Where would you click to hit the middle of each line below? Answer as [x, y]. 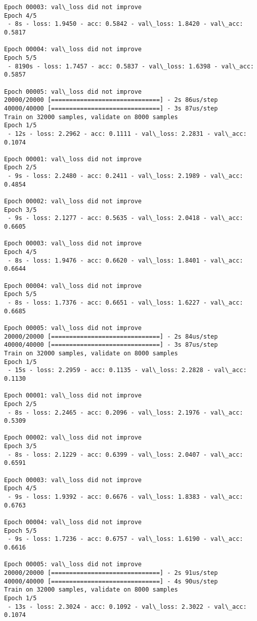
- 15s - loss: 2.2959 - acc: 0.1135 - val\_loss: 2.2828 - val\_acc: [127, 370]
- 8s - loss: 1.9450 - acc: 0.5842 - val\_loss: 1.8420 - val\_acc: [125, 24]
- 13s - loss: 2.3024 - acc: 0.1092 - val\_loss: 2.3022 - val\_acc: [127, 607]
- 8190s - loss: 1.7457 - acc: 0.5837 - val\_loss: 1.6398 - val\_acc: [131, 66]
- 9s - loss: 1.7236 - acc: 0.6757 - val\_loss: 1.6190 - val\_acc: [125, 539]
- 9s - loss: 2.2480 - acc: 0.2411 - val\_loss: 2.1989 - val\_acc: [125, 176]
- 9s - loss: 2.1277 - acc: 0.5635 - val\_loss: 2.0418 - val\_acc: [125, 218]
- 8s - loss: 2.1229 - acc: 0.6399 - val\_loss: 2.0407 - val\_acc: [125, 454]
